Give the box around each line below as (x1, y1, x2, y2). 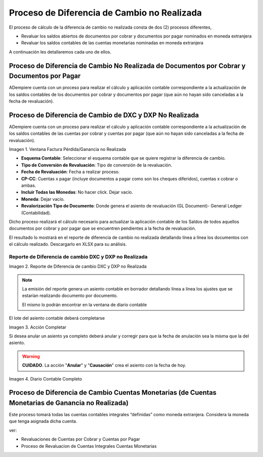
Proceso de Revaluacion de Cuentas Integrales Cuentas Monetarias (21, 443, 157, 449)
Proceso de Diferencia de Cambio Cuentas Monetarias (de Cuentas (9, 388, 217, 397)
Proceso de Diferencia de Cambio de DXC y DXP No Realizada (9, 111, 199, 119)
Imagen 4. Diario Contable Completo (9, 376, 82, 382)
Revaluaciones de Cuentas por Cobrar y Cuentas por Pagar (21, 436, 140, 442)
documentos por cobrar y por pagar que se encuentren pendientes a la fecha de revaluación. (9, 225, 196, 231)
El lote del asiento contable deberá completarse (9, 315, 105, 321)
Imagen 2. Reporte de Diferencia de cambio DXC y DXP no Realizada (9, 263, 147, 270)
